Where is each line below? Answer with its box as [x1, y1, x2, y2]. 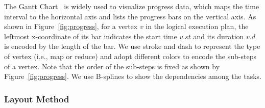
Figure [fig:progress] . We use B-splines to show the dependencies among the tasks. [4, 71, 262, 82]
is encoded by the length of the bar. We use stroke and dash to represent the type [4, 41, 260, 51]
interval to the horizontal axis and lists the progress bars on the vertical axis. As [4, 11, 256, 21]
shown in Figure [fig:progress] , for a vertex [4, 21, 138, 32]
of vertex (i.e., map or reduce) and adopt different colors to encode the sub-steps [4, 50, 256, 61]
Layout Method [4, 92, 69, 105]
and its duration [193, 31, 244, 41]
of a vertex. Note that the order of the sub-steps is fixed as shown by [4, 61, 220, 71]
